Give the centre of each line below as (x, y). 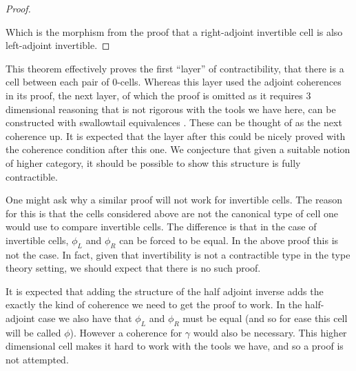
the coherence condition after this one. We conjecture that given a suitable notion (178, 149)
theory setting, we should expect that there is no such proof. (133, 268)
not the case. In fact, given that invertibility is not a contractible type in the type (178, 254)
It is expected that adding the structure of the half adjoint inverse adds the (165, 291)
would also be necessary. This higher (270, 332)
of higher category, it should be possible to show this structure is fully (153, 162)
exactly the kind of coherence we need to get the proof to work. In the (154, 304)
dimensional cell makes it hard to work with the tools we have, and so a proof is (175, 346)
